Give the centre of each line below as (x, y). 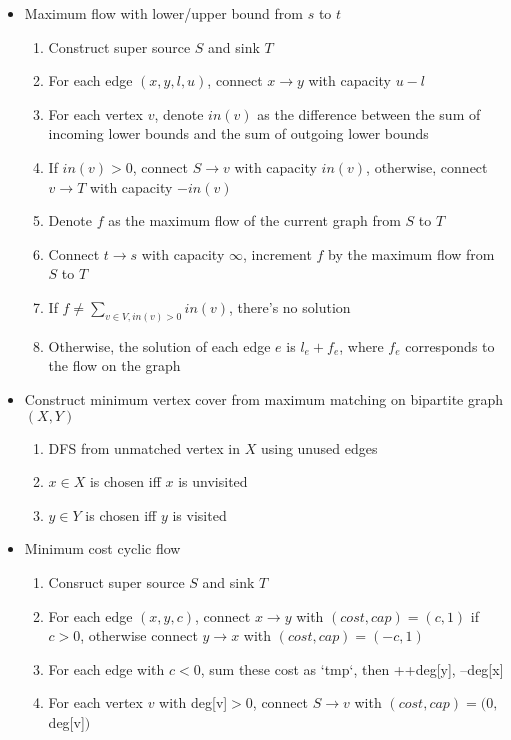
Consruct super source (116, 581)
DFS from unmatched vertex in (144, 447)
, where (361, 345)
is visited (199, 514)
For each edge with (106, 668)
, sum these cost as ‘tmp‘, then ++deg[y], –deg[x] (352, 668)
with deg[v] (193, 702)
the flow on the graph (114, 365)
